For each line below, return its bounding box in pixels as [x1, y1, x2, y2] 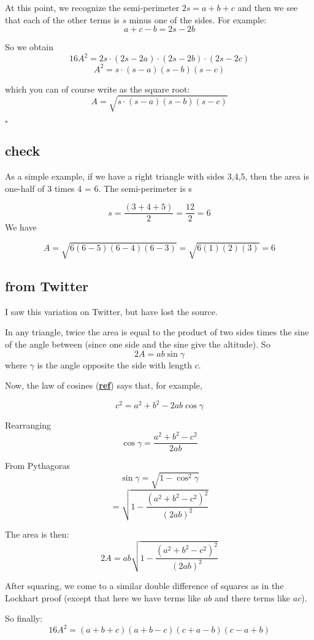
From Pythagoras [5, 459, 70, 472]
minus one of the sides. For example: [129, 13, 267, 26]
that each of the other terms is [5, 13, 120, 26]
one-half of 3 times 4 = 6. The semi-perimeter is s [5, 181, 192, 194]
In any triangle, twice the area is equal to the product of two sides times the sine [5, 326, 309, 338]
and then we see [237, 1, 298, 13]
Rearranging [5, 419, 51, 432]
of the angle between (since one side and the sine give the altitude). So [5, 337, 270, 350]
